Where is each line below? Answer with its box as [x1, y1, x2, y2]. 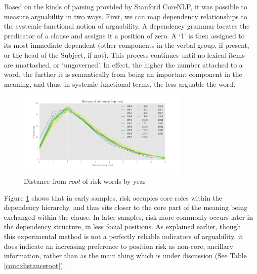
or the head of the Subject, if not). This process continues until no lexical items [4, 49, 245, 60]
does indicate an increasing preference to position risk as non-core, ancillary [4, 240, 233, 251]
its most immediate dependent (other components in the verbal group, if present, [4, 40, 249, 50]
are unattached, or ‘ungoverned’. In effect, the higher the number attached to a [4, 59, 243, 69]
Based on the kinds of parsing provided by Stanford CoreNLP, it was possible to [4, 1, 248, 11]
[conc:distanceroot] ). [4, 260, 65, 270]
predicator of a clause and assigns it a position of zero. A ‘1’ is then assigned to [4, 30, 245, 40]
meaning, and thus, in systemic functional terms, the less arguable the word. [4, 78, 236, 89]
